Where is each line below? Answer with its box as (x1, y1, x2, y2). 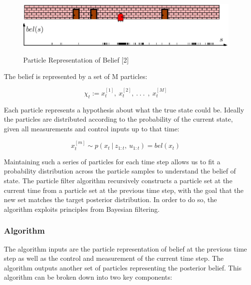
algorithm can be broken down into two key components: (4, 272, 172, 282)
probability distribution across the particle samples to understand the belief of (4, 166, 236, 176)
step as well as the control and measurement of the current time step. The (4, 253, 224, 263)
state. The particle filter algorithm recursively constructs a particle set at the (4, 175, 233, 185)
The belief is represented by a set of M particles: (4, 71, 148, 81)
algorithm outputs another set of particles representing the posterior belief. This (4, 262, 242, 272)
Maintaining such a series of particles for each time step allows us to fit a (4, 156, 221, 166)
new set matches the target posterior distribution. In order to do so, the (4, 194, 217, 205)
